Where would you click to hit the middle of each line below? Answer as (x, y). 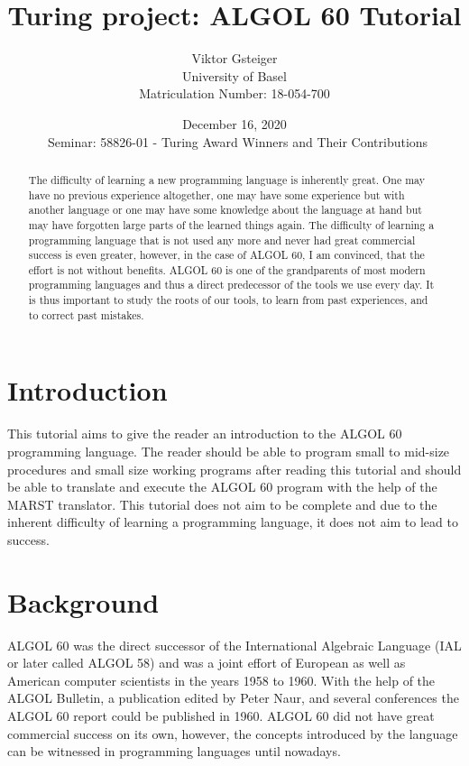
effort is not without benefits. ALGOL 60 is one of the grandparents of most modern (227, 269)
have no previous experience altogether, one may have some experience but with (216, 194)
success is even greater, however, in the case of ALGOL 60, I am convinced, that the (226, 255)
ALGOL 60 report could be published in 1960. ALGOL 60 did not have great (221, 716)
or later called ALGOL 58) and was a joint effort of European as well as (207, 663)
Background (83, 601)
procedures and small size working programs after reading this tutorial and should (234, 469)
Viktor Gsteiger (234, 58)
